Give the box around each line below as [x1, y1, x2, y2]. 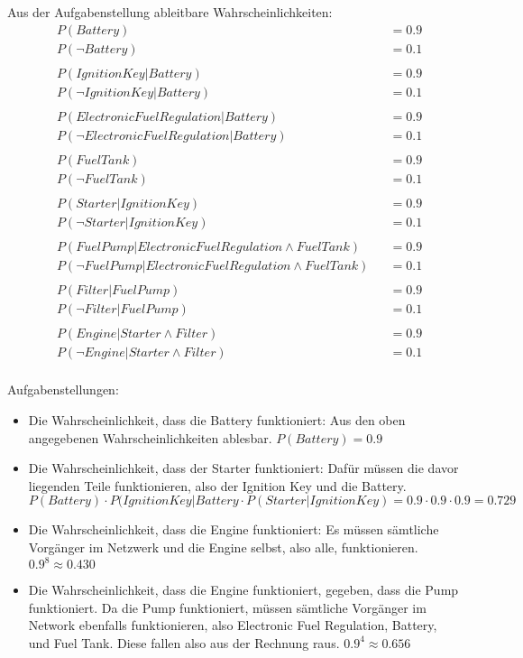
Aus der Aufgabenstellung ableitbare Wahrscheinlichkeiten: [7, 3, 333, 21]
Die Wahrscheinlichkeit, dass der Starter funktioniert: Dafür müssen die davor [28, 459, 459, 477]
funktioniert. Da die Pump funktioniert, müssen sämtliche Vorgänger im [28, 598, 427, 616]
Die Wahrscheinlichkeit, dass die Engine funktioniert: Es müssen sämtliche [28, 520, 439, 539]
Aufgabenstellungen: [7, 380, 119, 399]
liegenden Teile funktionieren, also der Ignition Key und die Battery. [28, 476, 407, 495]
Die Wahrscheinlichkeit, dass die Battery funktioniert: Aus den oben [28, 410, 406, 429]
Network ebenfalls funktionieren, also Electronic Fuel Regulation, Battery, [28, 616, 437, 635]
